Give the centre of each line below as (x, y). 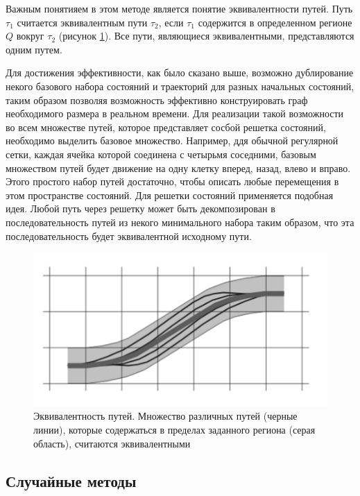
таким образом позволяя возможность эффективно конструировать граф (157, 100)
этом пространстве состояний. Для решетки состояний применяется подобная (170, 195)
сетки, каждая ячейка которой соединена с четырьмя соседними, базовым (161, 154)
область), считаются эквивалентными (112, 443)
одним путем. (34, 49)
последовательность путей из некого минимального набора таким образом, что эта (180, 222)
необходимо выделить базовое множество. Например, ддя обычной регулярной (172, 140)
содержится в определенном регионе (275, 22)
